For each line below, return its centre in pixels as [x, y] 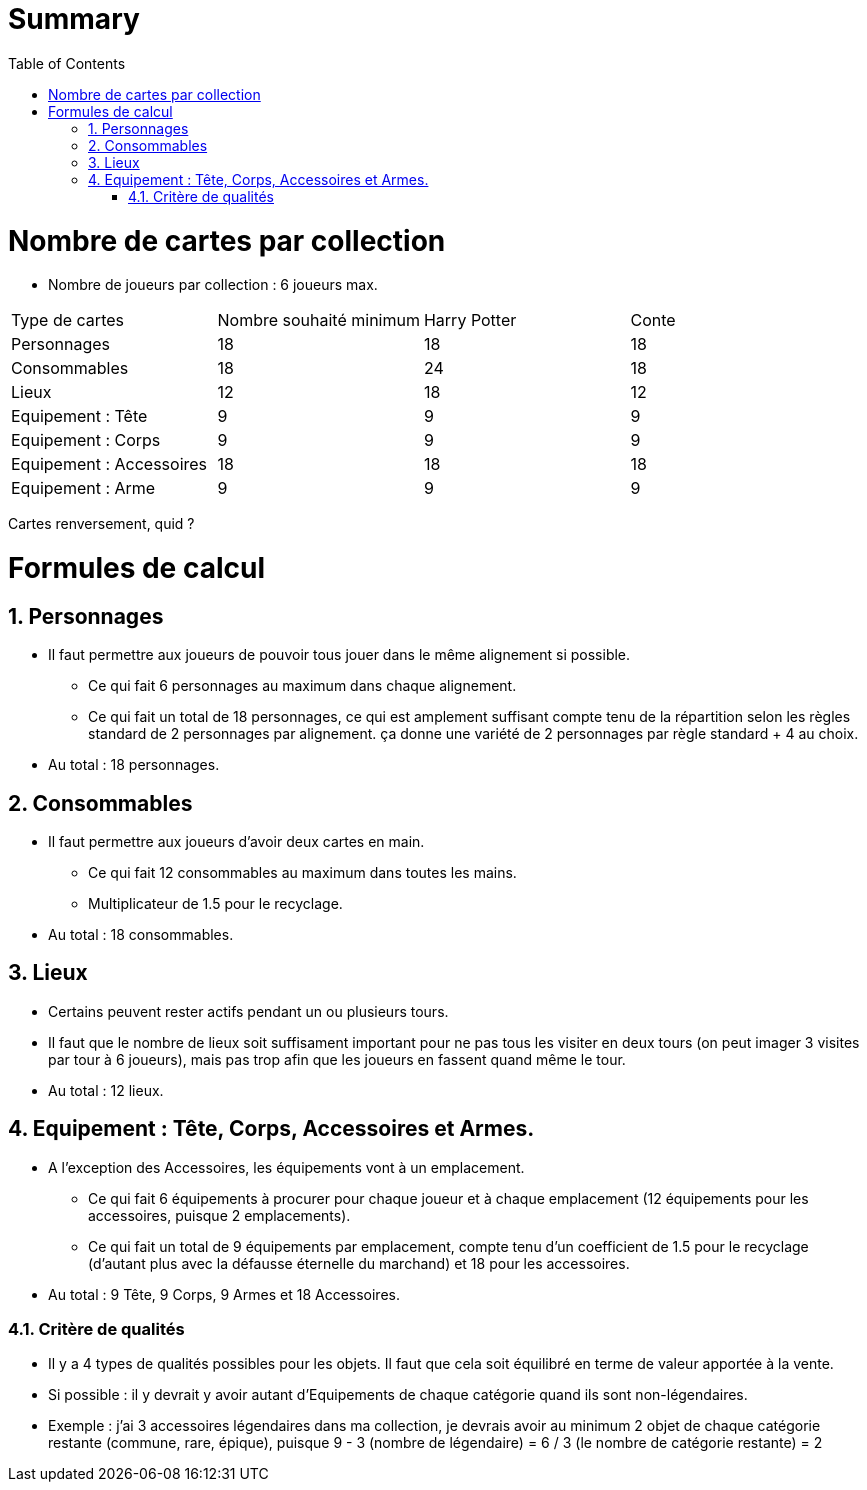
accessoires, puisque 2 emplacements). [219, 1215]
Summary [74, 19]
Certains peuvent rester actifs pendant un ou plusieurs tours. [248, 1011]
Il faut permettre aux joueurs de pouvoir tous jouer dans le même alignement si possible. [339, 655]
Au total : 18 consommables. [141, 935]
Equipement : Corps [86, 440]
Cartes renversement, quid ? [101, 524]
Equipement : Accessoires [109, 464]
